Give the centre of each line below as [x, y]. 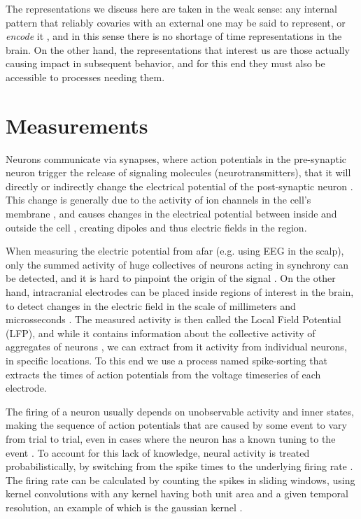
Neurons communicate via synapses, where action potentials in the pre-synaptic [176, 158]
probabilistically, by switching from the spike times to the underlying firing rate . [179, 466]
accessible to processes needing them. [85, 77]
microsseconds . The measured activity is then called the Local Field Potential [174, 319]
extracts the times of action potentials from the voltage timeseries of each [163, 374]
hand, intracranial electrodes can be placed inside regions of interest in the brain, [180, 292]
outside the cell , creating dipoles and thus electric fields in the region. [156, 227]
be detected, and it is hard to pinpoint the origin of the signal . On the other [171, 278]
